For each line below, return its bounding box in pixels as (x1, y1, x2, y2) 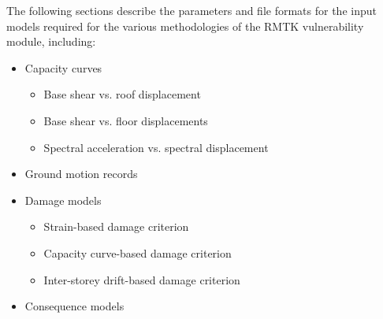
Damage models (24, 191, 102, 208)
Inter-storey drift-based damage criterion (43, 271, 240, 287)
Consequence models (24, 298, 125, 314)
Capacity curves (24, 59, 102, 76)
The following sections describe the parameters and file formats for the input (6, 2, 377, 18)
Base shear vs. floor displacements (43, 112, 208, 128)
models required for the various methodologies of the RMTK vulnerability (6, 17, 364, 34)
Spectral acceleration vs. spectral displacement (43, 139, 269, 155)
